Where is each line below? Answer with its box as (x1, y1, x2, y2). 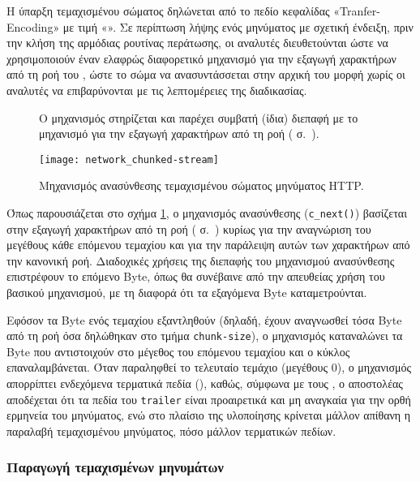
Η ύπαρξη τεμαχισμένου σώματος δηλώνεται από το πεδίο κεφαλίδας (6, 2, 330, 19)
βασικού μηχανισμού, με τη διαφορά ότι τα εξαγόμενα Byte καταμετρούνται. (6, 284, 367, 301)
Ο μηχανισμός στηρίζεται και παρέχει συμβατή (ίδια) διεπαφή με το (39, 109, 358, 126)
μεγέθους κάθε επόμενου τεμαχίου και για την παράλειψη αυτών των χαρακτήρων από (6, 236, 410, 253)
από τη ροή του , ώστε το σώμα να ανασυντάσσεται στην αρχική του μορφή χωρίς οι (6, 66, 405, 83)
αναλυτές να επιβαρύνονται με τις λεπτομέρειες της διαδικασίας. (6, 81, 307, 98)
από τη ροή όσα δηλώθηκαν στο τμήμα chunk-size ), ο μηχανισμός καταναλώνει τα (6, 327, 403, 344)
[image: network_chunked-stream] (39, 153, 219, 166)
